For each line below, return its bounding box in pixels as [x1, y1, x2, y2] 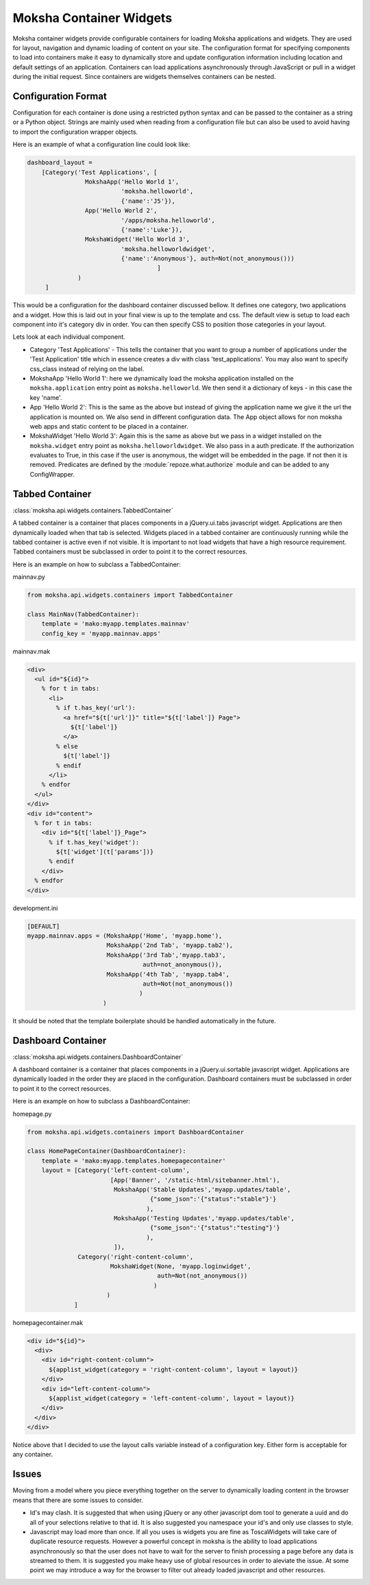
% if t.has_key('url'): [56, 704, 136, 712]
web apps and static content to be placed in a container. [29, 422, 188, 430]
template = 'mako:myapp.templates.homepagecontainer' [41, 1156, 226, 1165]
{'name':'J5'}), [121, 197, 176, 205]
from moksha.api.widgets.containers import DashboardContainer [27, 1128, 245, 1136]
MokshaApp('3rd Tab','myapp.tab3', [106, 951, 226, 959]
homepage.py [12, 1110, 52, 1118]
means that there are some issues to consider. [12, 1496, 143, 1504]
